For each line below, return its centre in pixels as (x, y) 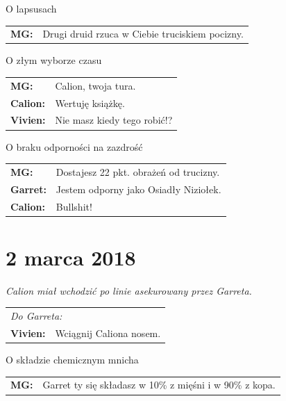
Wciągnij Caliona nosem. (108, 333)
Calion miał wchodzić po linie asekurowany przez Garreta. (129, 290)
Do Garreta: (36, 316)
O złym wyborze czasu (54, 60)
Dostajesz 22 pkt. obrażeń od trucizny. (138, 171)
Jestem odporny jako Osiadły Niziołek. (138, 189)
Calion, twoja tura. (95, 85)
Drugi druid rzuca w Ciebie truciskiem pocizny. (143, 34)
